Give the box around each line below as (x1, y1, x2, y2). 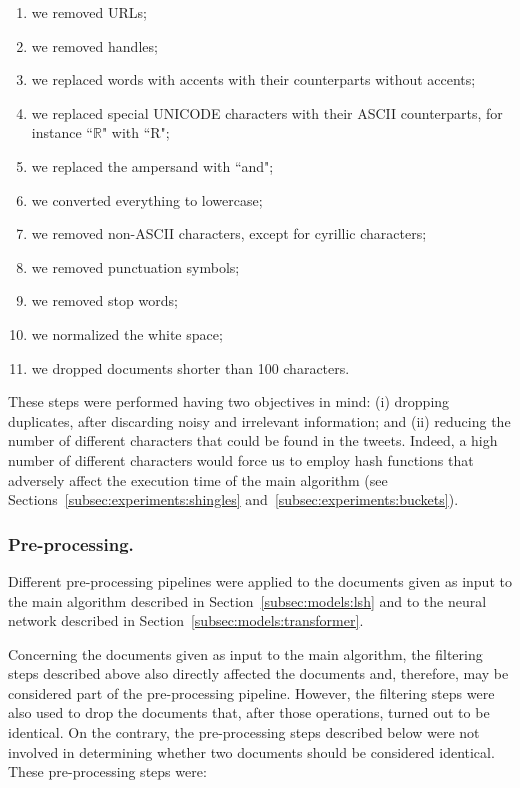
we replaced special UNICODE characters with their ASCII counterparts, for (31, 102, 503, 123)
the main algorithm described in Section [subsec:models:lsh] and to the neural (8, 590, 487, 611)
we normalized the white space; (31, 323, 223, 344)
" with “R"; (101, 122, 170, 143)
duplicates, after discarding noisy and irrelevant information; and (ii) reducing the (8, 410, 511, 431)
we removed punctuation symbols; (31, 256, 240, 277)
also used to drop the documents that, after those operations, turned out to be (8, 702, 490, 723)
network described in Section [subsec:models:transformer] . (8, 610, 364, 631)
